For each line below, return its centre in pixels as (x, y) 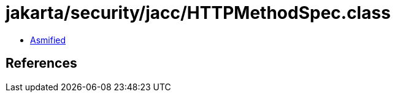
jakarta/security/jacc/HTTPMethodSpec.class (198, 13)
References (41, 63)
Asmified (48, 40)
